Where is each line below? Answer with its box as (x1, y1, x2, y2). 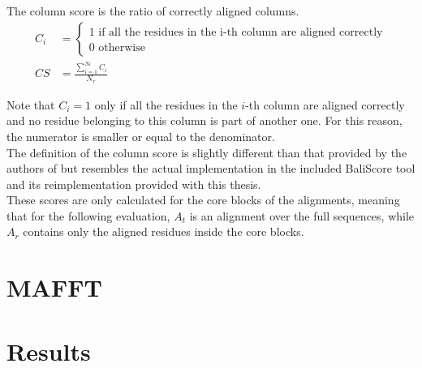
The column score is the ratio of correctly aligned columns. (6, 2, 299, 19)
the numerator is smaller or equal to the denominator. (6, 127, 275, 144)
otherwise (98, 41, 145, 53)
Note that (6, 96, 55, 113)
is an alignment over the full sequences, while (189, 207, 415, 224)
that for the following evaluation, (6, 207, 170, 224)
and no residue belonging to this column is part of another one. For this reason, (6, 112, 403, 129)
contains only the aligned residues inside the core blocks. (23, 223, 304, 240)
